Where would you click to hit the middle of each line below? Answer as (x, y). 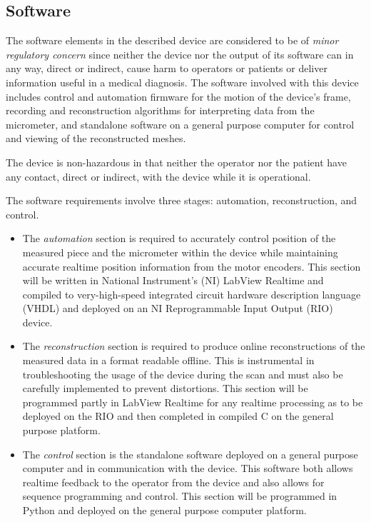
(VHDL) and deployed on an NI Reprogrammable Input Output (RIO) (178, 308)
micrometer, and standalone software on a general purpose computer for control (180, 124)
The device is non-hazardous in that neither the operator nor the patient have (176, 162)
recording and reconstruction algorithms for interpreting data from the (160, 110)
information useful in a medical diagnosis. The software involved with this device (182, 82)
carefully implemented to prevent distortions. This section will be (165, 388)
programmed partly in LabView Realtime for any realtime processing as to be (193, 402)
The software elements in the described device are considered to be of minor (172, 40)
